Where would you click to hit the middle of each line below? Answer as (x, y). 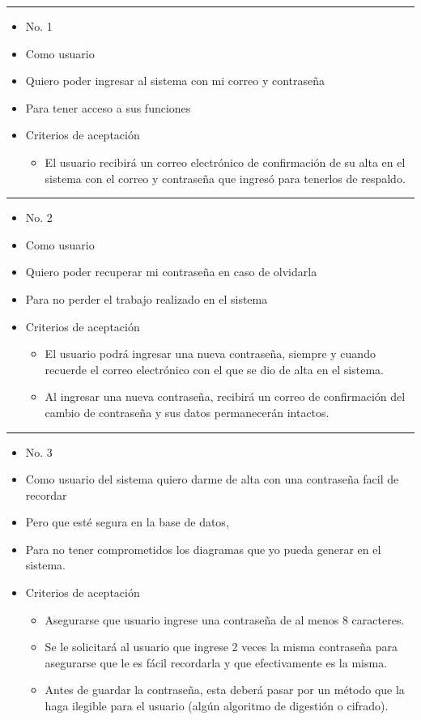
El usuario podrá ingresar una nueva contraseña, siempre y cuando (210, 354)
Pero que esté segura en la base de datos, (127, 522)
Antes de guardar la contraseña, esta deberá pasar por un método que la (225, 690)
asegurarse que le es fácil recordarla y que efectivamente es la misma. (216, 662)
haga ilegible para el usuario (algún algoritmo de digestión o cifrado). (217, 706)
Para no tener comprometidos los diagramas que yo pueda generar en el (203, 549)
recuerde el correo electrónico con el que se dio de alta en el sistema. (214, 369)
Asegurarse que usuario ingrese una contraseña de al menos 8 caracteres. (225, 619)
